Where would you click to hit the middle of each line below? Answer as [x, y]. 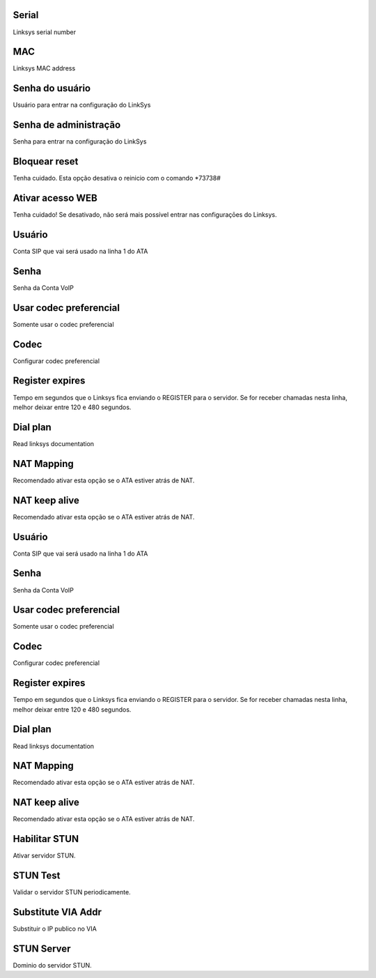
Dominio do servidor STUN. [52, 965]
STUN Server [42, 948]
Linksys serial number [45, 32]
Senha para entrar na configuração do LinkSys [80, 142]
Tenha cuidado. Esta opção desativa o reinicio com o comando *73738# [117, 178]
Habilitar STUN [46, 839]
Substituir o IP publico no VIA [55, 929]
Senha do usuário [52, 88]
